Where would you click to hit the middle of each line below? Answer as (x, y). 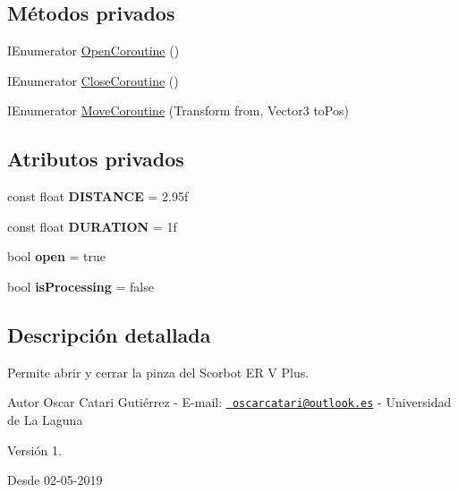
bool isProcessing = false (81, 286)
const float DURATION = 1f (92, 226)
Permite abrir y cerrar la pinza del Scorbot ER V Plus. (158, 372)
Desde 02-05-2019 (55, 480)
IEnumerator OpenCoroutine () (93, 51)
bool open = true (57, 256)
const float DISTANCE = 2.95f (98, 196)
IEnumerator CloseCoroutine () (93, 80)
